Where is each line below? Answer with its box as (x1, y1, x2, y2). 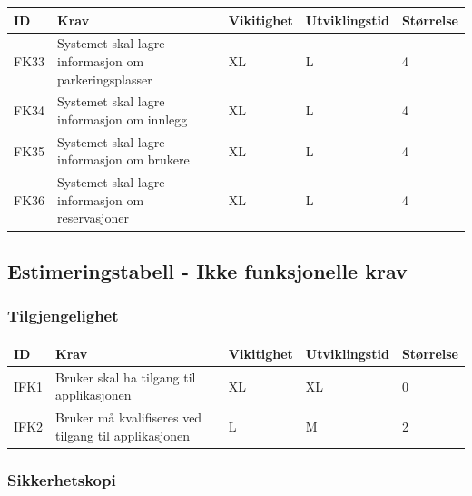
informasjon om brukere (57, 150, 190, 169)
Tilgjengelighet (7, 304, 119, 327)
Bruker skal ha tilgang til (55, 367, 196, 386)
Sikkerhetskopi (7, 468, 116, 491)
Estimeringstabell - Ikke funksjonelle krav (7, 256, 408, 284)
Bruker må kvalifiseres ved (55, 408, 202, 427)
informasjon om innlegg (57, 109, 188, 128)
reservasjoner (57, 208, 129, 227)
